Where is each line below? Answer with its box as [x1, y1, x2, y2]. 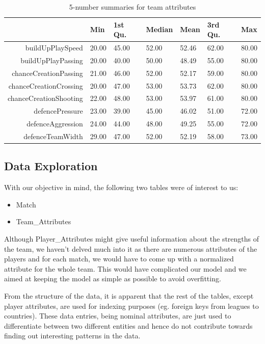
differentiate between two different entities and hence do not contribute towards [4, 320, 253, 331]
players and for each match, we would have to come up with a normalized [4, 253, 234, 264]
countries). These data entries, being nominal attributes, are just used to [4, 310, 231, 321]
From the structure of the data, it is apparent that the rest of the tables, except [4, 290, 254, 301]
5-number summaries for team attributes [69, 2, 196, 12]
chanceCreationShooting [8, 93, 83, 103]
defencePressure [34, 105, 83, 116]
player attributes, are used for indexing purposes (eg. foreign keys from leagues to [4, 300, 259, 311]
